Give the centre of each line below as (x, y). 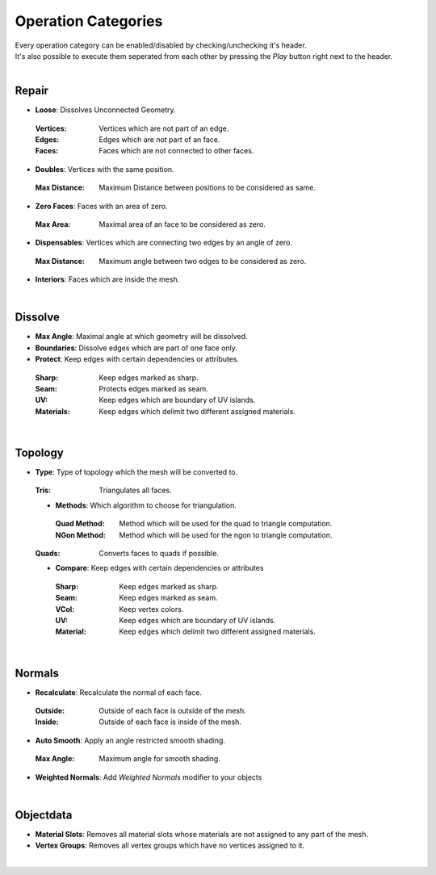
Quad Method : (80, 524)
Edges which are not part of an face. (159, 140)
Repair (31, 91)
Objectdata (44, 815)
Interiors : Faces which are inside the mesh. (107, 279)
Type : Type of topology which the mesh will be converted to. (136, 472)
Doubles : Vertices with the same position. (105, 169)
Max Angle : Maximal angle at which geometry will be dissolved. (141, 337)
